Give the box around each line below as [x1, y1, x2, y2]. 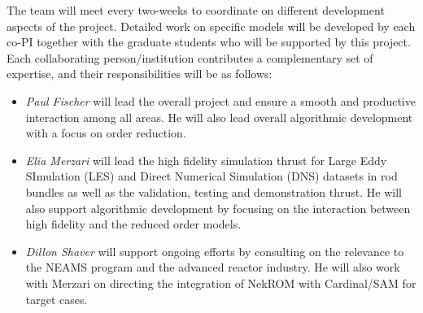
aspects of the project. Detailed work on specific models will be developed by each [7, 17, 416, 34]
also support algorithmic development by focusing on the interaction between [25, 199, 411, 216]
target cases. [25, 290, 88, 307]
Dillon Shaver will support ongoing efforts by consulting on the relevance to [25, 242, 404, 259]
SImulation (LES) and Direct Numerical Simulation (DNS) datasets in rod [25, 167, 398, 185]
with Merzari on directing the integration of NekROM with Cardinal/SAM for [25, 274, 416, 291]
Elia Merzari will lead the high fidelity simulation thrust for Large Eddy [25, 151, 387, 168]
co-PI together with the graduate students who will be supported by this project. [7, 33, 411, 50]
